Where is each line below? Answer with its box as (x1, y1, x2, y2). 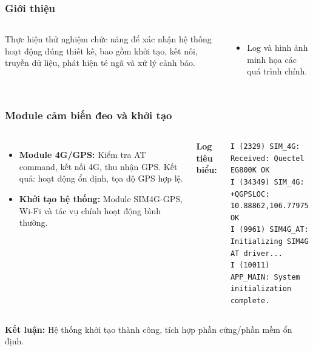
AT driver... (230, 249, 283, 258)
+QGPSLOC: (230, 189, 270, 198)
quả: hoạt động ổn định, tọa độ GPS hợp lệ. (19, 172, 183, 185)
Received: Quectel (230, 154, 305, 163)
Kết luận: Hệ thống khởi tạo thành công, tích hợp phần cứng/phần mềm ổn (5, 323, 292, 335)
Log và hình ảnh (247, 41, 308, 54)
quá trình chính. (247, 65, 308, 77)
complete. (230, 296, 270, 305)
